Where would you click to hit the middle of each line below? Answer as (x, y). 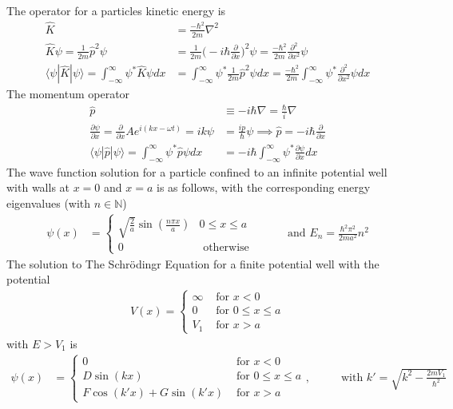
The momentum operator (68, 94)
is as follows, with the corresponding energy (264, 187)
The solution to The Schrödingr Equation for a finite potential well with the (193, 263)
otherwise (226, 248)
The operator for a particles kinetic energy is (116, 10)
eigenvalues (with (49, 203)
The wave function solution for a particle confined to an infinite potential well (197, 171)
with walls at (38, 187)
